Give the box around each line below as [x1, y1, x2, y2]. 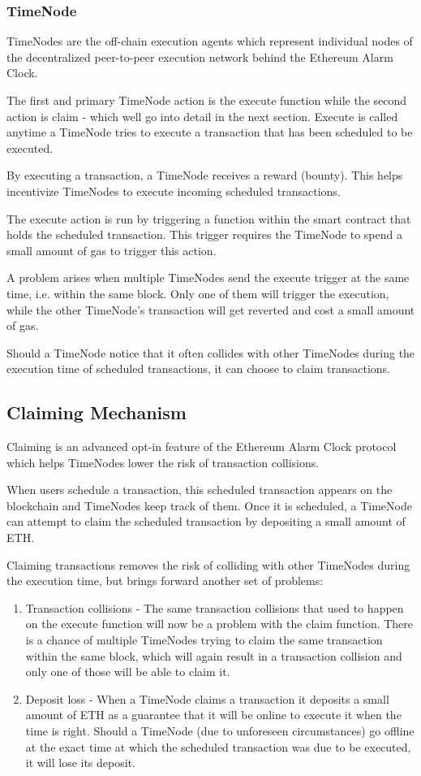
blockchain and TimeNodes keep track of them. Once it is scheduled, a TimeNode [6, 496, 412, 514]
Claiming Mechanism [6, 400, 187, 425]
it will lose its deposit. [25, 754, 135, 771]
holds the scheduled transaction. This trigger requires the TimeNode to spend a [6, 226, 402, 243]
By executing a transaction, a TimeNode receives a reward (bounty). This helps [6, 167, 403, 184]
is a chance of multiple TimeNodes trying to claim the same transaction [25, 631, 383, 648]
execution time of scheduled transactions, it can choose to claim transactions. [6, 360, 391, 377]
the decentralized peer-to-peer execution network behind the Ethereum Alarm [6, 48, 393, 65]
